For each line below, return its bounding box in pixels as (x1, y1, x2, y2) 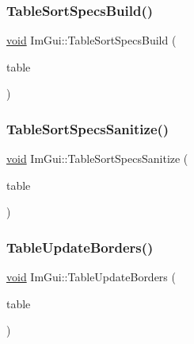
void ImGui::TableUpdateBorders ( (6, 269, 176, 285)
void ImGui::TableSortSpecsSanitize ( (6, 150, 188, 167)
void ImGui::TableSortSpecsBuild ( (6, 32, 177, 48)
